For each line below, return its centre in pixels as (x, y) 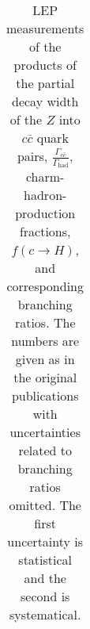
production (45, 213)
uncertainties (45, 432)
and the (45, 578)
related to (45, 451)
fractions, (45, 232)
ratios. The (45, 323)
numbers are (45, 341)
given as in (45, 359)
